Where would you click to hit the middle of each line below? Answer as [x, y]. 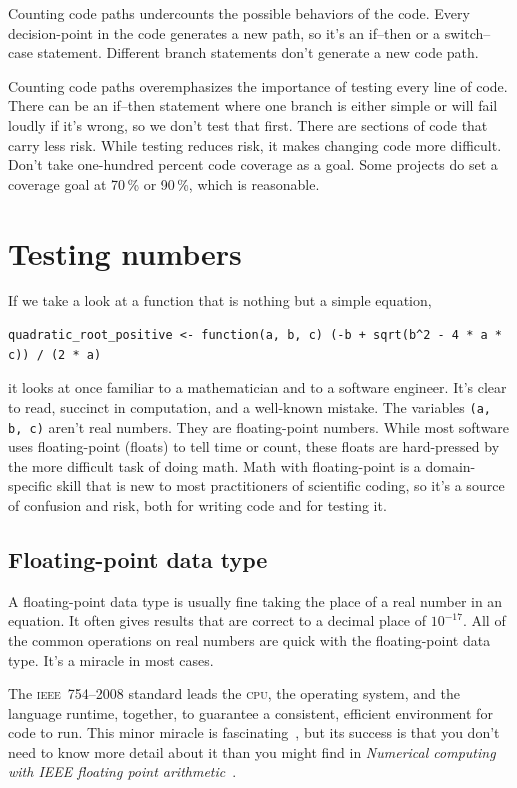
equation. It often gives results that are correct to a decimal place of [217, 620]
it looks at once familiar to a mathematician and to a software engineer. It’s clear [257, 387]
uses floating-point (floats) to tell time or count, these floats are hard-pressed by [254, 446]
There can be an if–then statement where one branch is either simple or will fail [253, 105]
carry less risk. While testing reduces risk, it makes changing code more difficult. [255, 144]
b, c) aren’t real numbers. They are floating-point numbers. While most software [259, 426]
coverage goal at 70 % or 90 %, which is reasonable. [164, 183]
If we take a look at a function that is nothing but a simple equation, [220, 300]
